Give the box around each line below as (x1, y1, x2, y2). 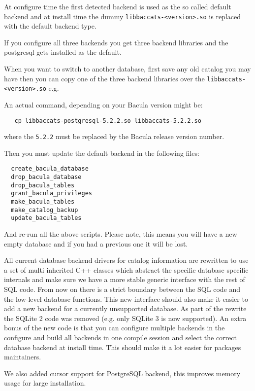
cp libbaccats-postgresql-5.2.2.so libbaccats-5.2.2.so (14, 117, 201, 124)
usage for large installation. (4, 378, 86, 388)
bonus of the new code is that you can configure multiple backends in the (4, 322, 225, 333)
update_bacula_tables (11, 214, 82, 222)
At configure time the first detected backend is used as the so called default (4, 1, 231, 11)
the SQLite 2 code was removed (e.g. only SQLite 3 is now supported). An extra (4, 313, 247, 323)
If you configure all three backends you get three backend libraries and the (4, 37, 228, 47)
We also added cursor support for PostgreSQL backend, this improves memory (4, 368, 241, 378)
